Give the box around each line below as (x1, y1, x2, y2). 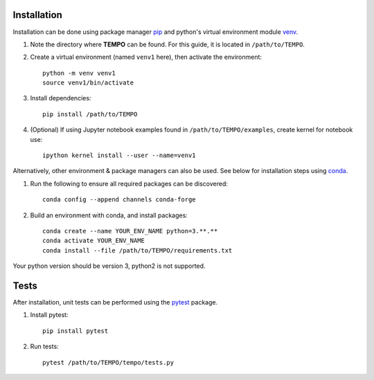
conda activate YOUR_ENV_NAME (42, 237, 145, 245)
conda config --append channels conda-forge (42, 196, 197, 203)
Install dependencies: (30, 94, 91, 102)
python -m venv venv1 (42, 69, 116, 77)
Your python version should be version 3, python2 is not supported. (12, 262, 206, 270)
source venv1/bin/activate (42, 79, 134, 87)
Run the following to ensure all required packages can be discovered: (30, 179, 229, 188)
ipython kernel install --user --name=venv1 (42, 152, 197, 159)
